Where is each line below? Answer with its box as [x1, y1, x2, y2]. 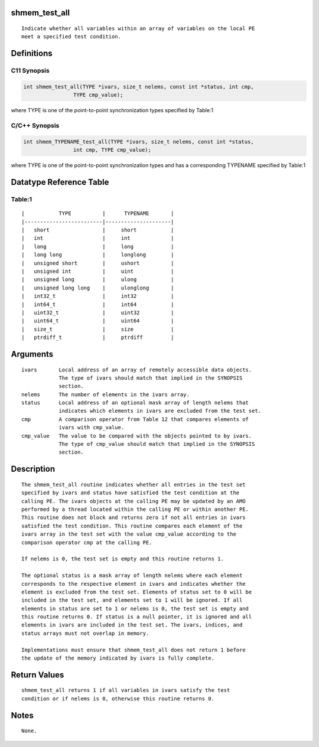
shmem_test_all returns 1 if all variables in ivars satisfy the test [21, 687, 230, 694]
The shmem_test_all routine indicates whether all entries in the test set [21, 481, 246, 488]
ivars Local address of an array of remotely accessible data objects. [21, 366, 252, 373]
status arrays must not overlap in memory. [21, 629, 149, 637]
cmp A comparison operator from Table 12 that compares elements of [21, 416, 249, 422]
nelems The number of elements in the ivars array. [21, 391, 190, 398]
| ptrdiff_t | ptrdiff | [21, 334, 174, 341]
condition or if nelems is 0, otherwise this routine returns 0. [21, 695, 215, 702]
